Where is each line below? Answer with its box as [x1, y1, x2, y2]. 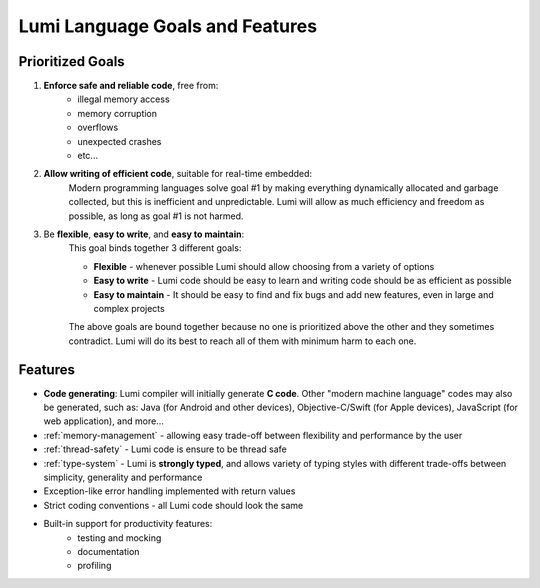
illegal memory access [77, 93, 170, 105]
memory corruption [77, 107, 158, 119]
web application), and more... [43, 415, 164, 427]
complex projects [93, 302, 165, 314]
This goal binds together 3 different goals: [68, 242, 242, 254]
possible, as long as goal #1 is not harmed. [68, 210, 244, 222]
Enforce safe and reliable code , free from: [43, 80, 219, 92]
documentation [77, 545, 140, 557]
